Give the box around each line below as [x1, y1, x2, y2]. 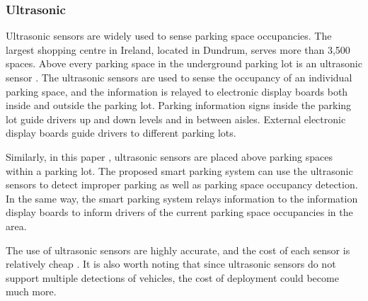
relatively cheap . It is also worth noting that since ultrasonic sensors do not [6, 256, 336, 271]
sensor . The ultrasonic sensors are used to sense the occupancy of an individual [6, 70, 352, 84]
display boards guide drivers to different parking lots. [6, 125, 236, 140]
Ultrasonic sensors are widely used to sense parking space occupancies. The [6, 28, 332, 43]
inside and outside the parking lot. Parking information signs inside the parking [6, 98, 352, 113]
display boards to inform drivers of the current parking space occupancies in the [6, 205, 353, 220]
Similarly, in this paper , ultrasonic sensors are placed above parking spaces [6, 149, 333, 164]
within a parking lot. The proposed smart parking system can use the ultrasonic [6, 163, 353, 178]
